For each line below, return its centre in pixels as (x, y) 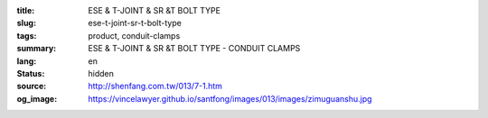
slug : (26, 23)
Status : (31, 73)
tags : (27, 35)
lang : (27, 61)
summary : (37, 49)
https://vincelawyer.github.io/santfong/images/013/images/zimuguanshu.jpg (230, 98)
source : (32, 86)
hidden (101, 73)
